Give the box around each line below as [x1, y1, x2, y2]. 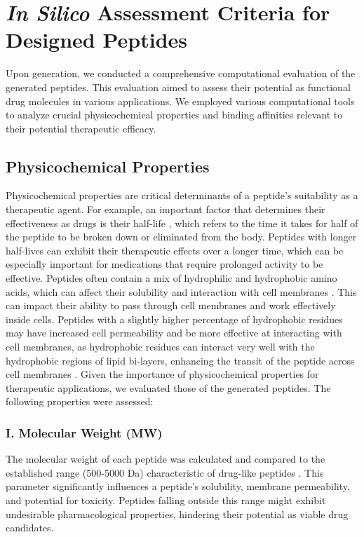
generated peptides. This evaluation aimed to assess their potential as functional [6, 79, 351, 94]
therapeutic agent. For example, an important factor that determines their [6, 202, 325, 217]
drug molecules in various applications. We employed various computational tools [6, 93, 355, 108]
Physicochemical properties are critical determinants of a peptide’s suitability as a [6, 188, 358, 203]
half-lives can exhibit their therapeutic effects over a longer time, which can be [6, 243, 344, 257]
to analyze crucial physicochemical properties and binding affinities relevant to [6, 107, 343, 122]
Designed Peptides [6, 25, 188, 54]
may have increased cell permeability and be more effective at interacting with [6, 325, 342, 340]
